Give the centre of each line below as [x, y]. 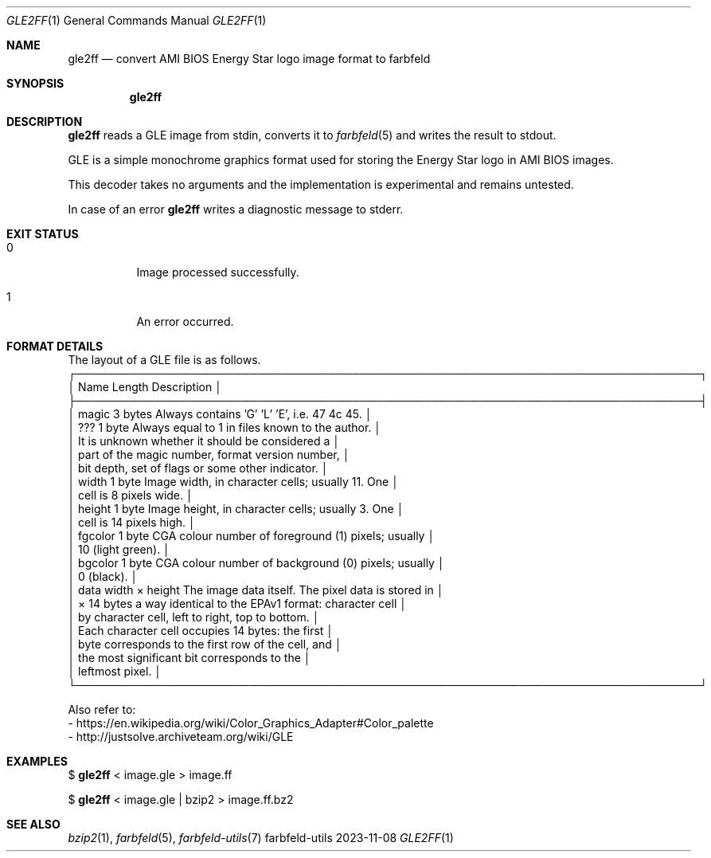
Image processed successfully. [218, 272]
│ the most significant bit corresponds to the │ [189, 658]
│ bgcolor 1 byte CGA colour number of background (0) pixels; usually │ [256, 563]
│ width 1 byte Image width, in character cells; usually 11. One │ [233, 482]
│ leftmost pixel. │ [115, 671]
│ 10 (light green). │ [119, 549]
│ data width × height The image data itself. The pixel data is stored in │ [256, 590]
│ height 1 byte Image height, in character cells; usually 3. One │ [236, 509]
